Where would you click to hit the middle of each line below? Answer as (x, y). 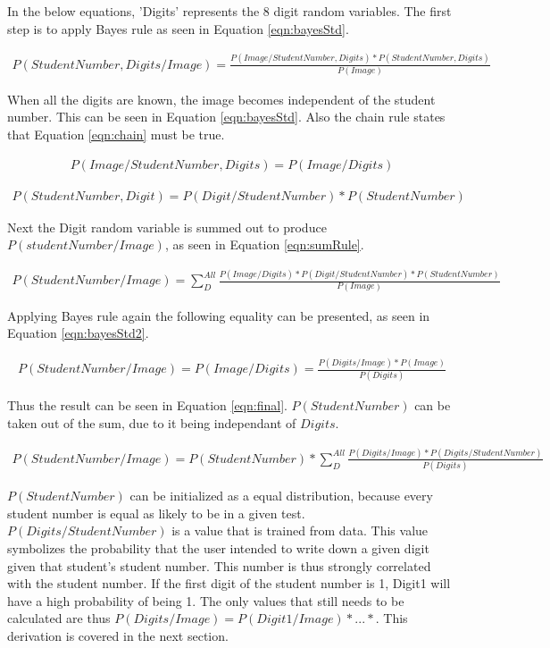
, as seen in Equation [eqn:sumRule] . (264, 244)
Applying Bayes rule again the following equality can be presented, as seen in (219, 315)
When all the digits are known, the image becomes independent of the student (221, 99)
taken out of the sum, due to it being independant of (152, 422)
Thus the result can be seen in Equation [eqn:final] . (147, 405)
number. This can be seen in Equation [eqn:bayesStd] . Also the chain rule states (226, 117)
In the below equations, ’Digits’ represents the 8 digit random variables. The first (229, 11)
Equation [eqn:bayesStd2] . (78, 333)
